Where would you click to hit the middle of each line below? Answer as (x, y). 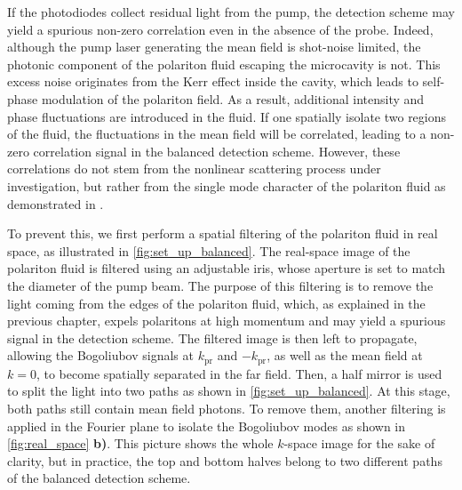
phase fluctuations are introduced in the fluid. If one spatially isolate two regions (227, 116)
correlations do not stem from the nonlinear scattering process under (194, 169)
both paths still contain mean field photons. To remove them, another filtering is (227, 408)
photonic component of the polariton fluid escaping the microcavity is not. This (224, 64)
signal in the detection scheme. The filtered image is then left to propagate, (212, 337)
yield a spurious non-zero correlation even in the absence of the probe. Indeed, (220, 29)
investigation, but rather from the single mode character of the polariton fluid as (227, 185)
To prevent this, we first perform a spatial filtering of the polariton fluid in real (223, 233)
